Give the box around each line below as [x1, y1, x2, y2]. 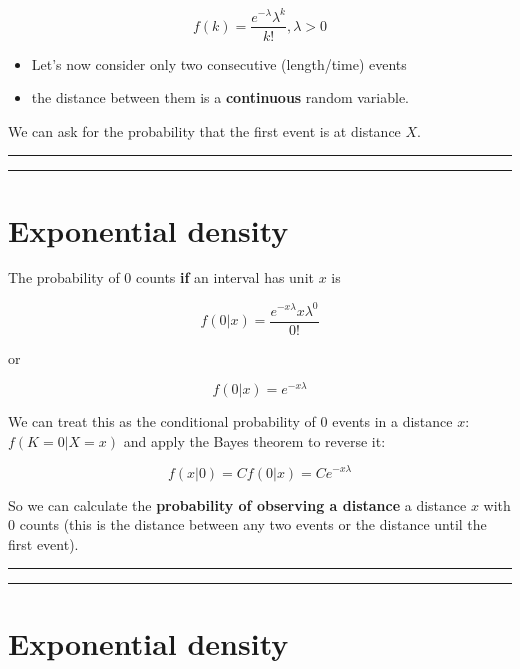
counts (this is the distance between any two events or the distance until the [19, 514, 487, 535]
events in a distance [332, 411, 453, 432]
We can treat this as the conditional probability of [8, 411, 316, 432]
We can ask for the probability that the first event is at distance [8, 120, 401, 141]
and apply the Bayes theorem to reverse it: [123, 430, 386, 451]
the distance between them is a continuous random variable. [31, 87, 410, 108]
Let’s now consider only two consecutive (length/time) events [31, 53, 407, 74]
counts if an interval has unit [136, 267, 314, 288]
